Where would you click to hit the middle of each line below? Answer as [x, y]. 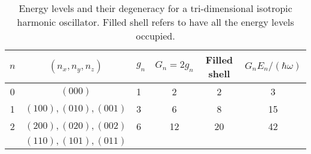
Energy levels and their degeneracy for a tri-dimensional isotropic [155, 8]
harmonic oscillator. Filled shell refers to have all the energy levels [155, 22]
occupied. [155, 36]
